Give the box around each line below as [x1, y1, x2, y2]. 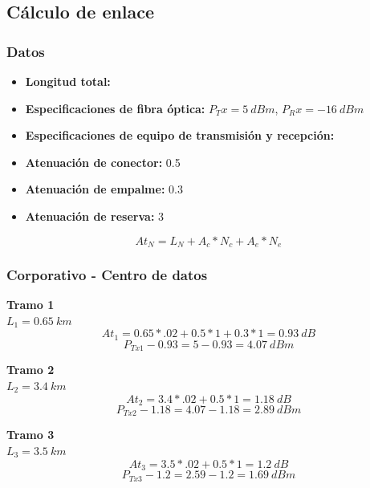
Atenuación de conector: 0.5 [25, 153, 181, 170]
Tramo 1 [6, 296, 55, 313]
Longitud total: [25, 73, 111, 89]
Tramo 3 [6, 426, 55, 443]
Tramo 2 [6, 361, 55, 378]
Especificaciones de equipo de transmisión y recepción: [25, 127, 335, 144]
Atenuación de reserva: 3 [25, 207, 165, 224]
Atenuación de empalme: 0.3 [25, 181, 183, 197]
